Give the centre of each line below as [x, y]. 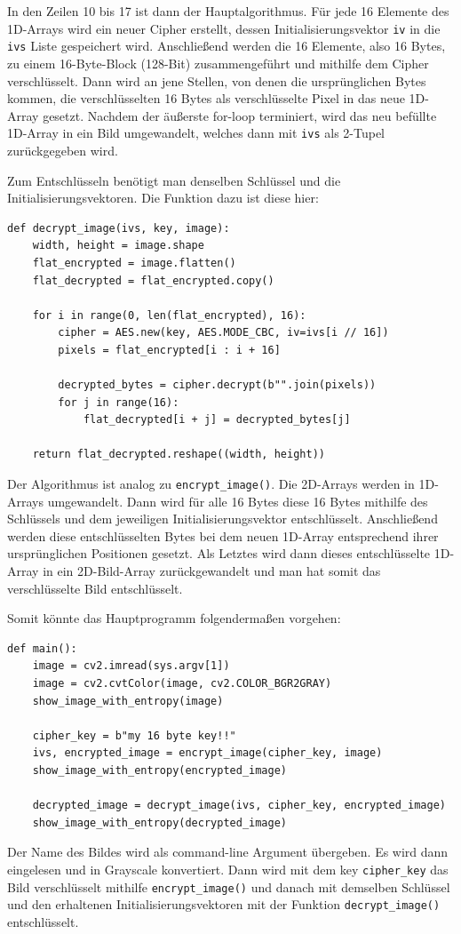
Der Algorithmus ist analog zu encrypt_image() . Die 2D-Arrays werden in [211, 484]
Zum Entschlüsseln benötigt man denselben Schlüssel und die [174, 180]
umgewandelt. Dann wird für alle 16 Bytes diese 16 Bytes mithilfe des [238, 501]
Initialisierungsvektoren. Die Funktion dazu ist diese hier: [163, 198]
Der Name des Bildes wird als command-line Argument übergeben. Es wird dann [228, 852]
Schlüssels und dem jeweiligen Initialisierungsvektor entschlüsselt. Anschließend [223, 519]
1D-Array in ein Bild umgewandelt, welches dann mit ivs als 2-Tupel [196, 133]
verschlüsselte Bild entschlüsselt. [95, 588]
